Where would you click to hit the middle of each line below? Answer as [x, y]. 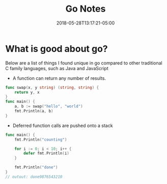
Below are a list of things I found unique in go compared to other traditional [84, 63]
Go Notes [86, 9]
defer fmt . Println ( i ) [47, 154]
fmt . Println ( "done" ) [36, 167]
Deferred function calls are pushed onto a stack [63, 126]
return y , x [27, 92]
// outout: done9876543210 [34, 177]
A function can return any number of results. [59, 78]
